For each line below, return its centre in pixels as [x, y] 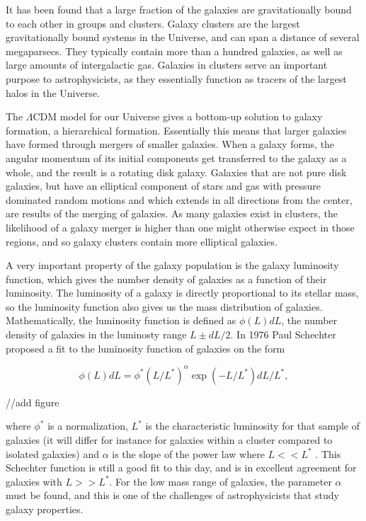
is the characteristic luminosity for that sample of [253, 426]
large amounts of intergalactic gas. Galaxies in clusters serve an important [167, 65]
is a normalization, [88, 426]
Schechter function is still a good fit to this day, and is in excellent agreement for [181, 468]
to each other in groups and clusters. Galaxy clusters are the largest [153, 23]
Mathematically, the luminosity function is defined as [121, 320]
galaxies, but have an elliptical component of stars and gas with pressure [164, 186]
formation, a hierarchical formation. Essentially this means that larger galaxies [176, 130]
